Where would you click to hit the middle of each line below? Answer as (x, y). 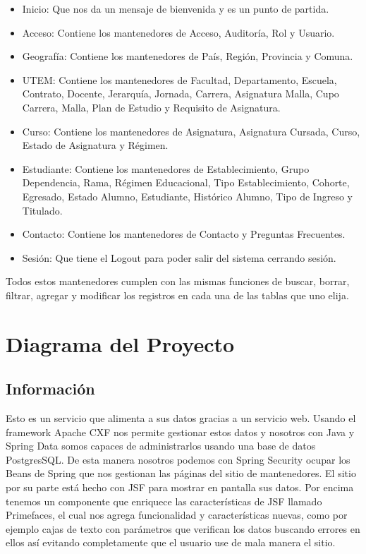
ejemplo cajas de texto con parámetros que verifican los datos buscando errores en (183, 528)
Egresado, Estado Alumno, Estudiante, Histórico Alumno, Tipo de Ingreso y (187, 196)
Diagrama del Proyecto (120, 343)
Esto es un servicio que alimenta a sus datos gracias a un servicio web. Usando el (181, 418)
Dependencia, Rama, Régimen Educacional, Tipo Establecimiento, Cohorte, (186, 182)
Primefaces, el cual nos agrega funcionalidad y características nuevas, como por (177, 515)
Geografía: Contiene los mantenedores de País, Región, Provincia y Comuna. (188, 56)
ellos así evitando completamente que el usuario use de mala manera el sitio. (171, 542)
